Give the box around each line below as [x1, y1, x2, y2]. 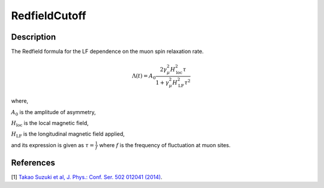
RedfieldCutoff [11, 9, 86, 22]
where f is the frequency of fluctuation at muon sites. [99, 141, 231, 148]
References [11, 157, 55, 168]
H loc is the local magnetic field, [11, 120, 89, 128]
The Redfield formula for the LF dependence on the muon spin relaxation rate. [11, 48, 204, 55]
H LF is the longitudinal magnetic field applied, [11, 130, 125, 139]
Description [11, 32, 56, 42]
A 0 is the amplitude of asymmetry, [11, 108, 96, 117]
